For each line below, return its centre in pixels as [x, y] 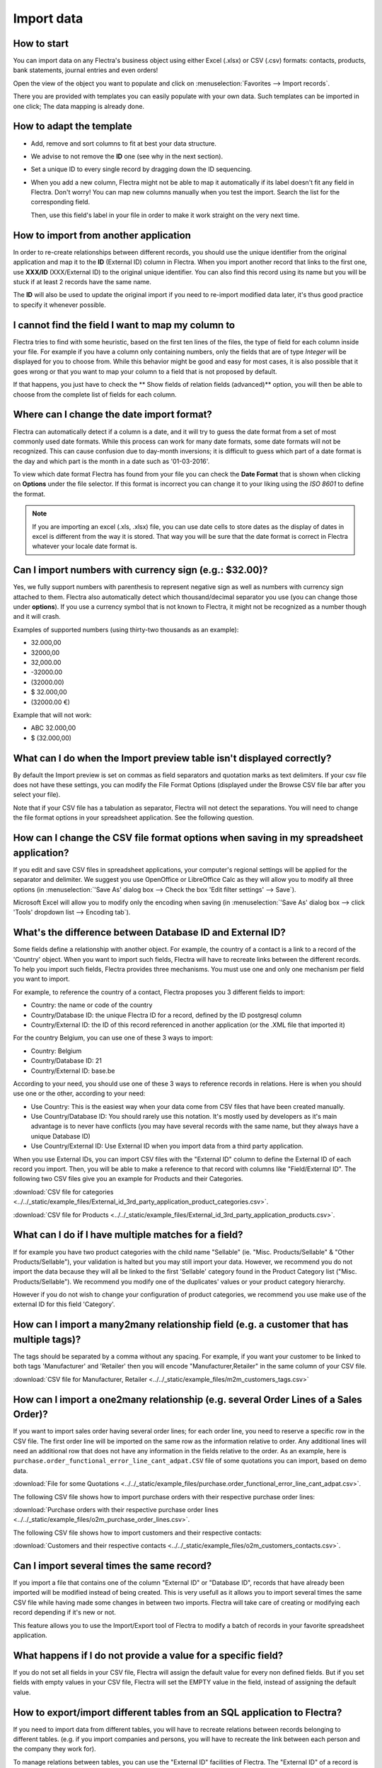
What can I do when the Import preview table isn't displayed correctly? [172, 758]
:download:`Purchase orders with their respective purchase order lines [116, 1509]
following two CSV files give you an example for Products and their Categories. [128, 1179]
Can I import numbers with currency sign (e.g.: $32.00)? [140, 570]
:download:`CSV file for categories [63, 1192]
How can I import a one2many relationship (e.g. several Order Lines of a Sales [187, 1399]
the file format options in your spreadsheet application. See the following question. [133, 818]
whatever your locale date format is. [85, 546]
